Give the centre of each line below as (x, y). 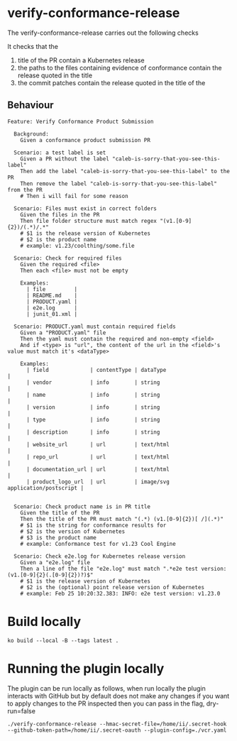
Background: (32, 134)
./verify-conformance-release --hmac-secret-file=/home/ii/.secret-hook (117, 724)
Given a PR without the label (65, 159)
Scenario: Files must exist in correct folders (86, 208)
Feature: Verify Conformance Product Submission (81, 121)
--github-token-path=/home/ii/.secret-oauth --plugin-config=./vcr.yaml (117, 730)
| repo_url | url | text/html (98, 457)
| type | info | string (93, 419)
